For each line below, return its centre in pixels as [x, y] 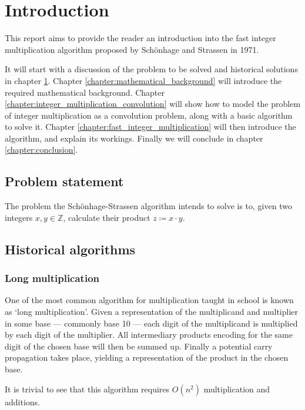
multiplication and [237, 389]
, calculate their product [107, 217]
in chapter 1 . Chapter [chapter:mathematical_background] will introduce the [143, 80]
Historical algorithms [70, 249]
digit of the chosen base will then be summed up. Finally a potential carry [139, 346]
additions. [22, 401]
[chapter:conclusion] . [41, 149]
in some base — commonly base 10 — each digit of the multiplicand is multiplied [151, 323]
